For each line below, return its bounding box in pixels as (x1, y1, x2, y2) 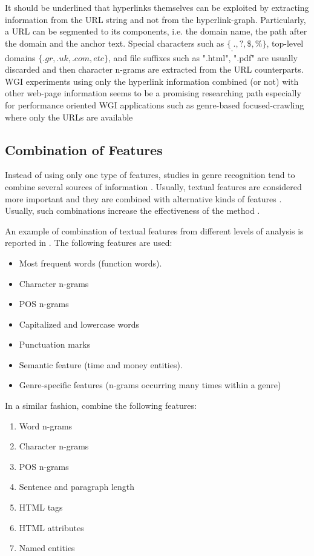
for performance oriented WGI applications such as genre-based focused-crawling (5, 98, 304, 111)
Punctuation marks (19, 338, 91, 351)
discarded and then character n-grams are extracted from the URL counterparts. (5, 63, 304, 76)
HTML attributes (19, 521, 84, 534)
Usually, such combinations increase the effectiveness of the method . (5, 204, 260, 217)
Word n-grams (19, 419, 73, 432)
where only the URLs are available (5, 110, 133, 123)
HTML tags (19, 501, 63, 514)
